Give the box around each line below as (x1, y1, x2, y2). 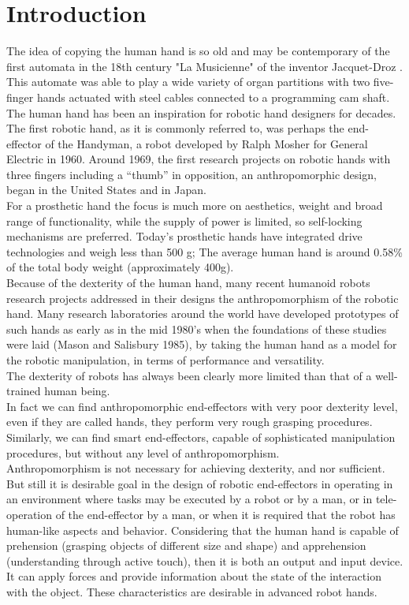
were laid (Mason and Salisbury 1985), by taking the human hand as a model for (6, 336, 397, 353)
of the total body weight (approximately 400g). (6, 259, 234, 275)
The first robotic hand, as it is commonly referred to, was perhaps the (6, 120, 344, 136)
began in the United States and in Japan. (6, 181, 206, 198)
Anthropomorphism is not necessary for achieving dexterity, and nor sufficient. (6, 460, 385, 476)
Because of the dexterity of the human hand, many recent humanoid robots (6, 274, 370, 291)
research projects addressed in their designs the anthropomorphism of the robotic (6, 289, 399, 306)
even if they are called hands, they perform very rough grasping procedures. (6, 413, 373, 430)
